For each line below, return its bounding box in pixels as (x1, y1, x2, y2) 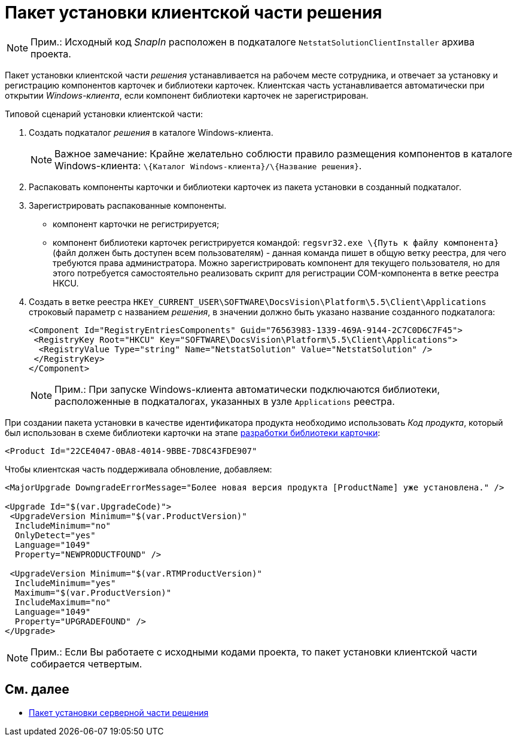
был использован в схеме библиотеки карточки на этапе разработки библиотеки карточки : (5, 427, 381, 438)
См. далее (5, 682, 69, 697)
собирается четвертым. (31, 657, 142, 670)
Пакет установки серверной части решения (29, 707, 209, 718)
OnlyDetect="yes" (14, 530, 96, 540)
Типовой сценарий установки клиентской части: (5, 108, 203, 119)
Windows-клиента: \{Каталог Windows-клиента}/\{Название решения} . (54, 159, 362, 172)
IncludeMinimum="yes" (14, 578, 116, 588)
